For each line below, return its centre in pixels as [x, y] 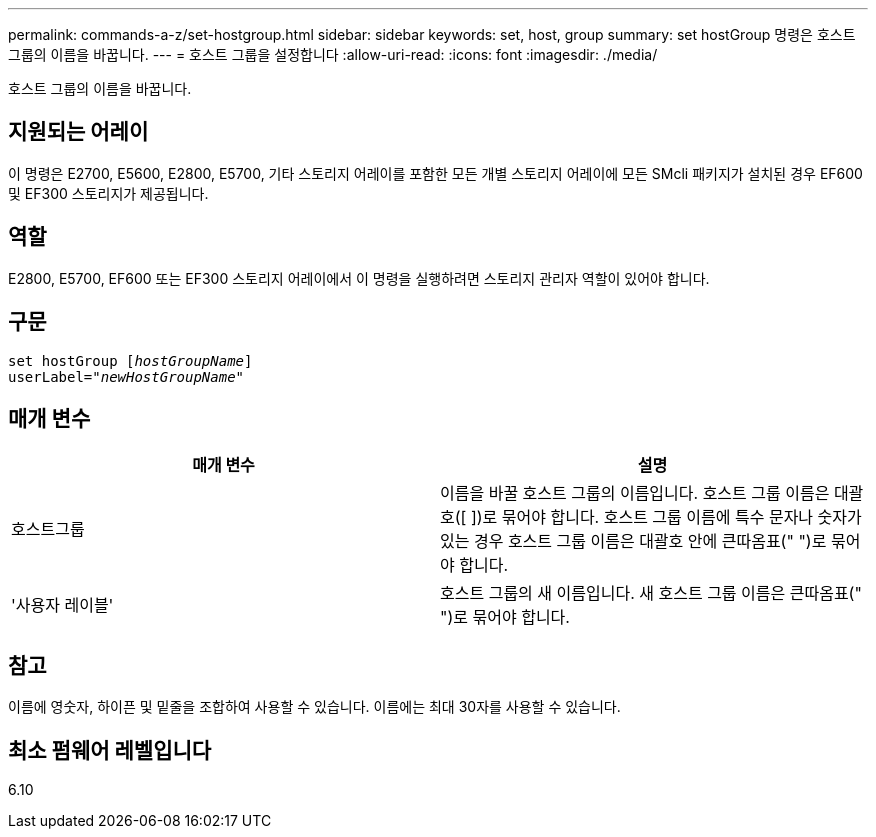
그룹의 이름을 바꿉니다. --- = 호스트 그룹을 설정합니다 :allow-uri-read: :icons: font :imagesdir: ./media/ [333, 54]
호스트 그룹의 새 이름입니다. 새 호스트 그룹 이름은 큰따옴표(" [651, 593]
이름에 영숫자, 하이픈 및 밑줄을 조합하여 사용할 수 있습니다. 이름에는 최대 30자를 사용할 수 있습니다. [314, 707]
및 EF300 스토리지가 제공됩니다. [108, 193]
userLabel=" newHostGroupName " [126, 376]
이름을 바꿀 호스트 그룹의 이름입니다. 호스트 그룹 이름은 [635, 493]
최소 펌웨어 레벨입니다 [110, 750]
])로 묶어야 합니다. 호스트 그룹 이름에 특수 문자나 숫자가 [666, 517]
